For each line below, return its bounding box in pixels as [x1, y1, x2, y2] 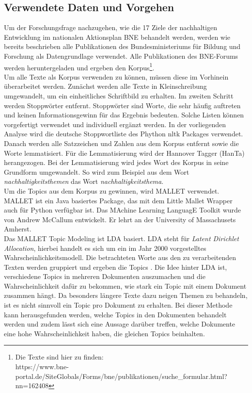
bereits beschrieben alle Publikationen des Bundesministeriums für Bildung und [4, 41, 241, 51]
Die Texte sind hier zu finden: [15, 352, 104, 362]
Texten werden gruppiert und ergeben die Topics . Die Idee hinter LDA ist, [4, 262, 227, 272]
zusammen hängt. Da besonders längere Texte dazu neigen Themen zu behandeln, [4, 290, 248, 300]
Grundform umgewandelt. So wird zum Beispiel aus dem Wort [4, 166, 189, 177]
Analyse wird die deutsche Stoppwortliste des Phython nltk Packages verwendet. [4, 129, 243, 139]
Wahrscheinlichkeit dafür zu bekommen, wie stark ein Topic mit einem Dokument [4, 280, 247, 291]
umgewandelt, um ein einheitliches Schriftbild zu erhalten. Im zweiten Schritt [4, 91, 234, 101]
